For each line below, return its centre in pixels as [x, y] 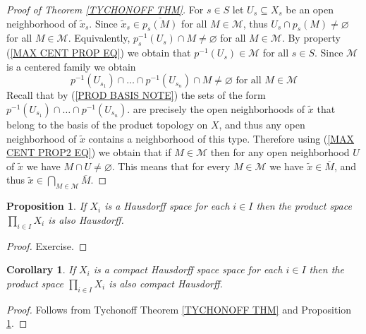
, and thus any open [262, 124]
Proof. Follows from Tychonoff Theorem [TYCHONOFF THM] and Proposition [179, 309]
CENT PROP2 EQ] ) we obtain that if [89, 152]
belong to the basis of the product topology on [107, 124]
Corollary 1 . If [41, 269]
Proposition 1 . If [47, 206]
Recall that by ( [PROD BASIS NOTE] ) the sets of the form [136, 95]
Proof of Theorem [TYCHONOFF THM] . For [105, 9]
